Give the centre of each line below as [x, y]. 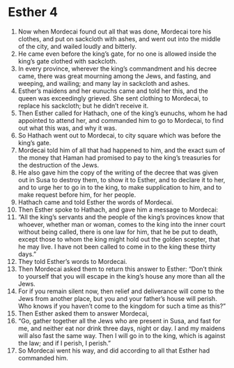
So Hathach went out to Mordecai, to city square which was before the [119, 135]
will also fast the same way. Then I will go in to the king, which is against [122, 335]
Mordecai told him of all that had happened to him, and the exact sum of [122, 150]
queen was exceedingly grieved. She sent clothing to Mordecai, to [113, 98]
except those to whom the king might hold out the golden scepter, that [119, 239]
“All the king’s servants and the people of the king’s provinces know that [121, 216]
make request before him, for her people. [77, 194]
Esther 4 [33, 12]
